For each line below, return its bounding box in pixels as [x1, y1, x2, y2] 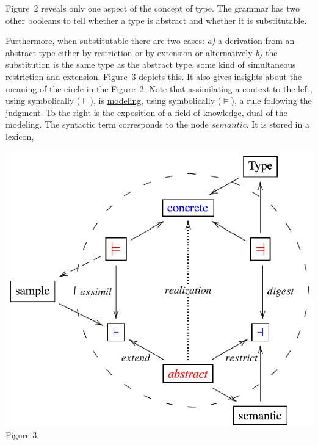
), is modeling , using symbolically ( [90, 94, 222, 107]
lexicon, [5, 129, 34, 142]
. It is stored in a [246, 118, 309, 131]
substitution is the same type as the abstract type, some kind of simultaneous [5, 58, 296, 71]
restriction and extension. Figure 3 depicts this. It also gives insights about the [5, 70, 302, 82]
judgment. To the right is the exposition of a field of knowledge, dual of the [5, 106, 287, 118]
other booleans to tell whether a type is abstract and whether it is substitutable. [5, 13, 307, 26]
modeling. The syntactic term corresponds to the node [5, 118, 209, 131]
